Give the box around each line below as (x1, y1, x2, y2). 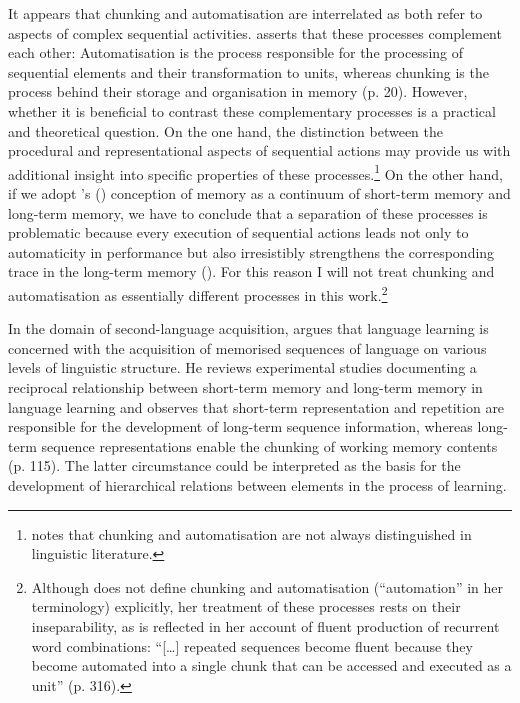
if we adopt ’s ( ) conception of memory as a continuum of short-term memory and (8, 183, 511, 203)
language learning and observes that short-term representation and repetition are (8, 396, 505, 417)
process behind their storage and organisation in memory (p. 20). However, (8, 81, 468, 102)
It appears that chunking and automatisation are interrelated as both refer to (8, 3, 483, 23)
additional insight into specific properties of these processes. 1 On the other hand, (8, 160, 504, 184)
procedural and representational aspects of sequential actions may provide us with (8, 140, 511, 161)
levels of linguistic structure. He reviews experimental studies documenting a (8, 357, 477, 378)
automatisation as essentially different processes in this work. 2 (8, 281, 388, 305)
